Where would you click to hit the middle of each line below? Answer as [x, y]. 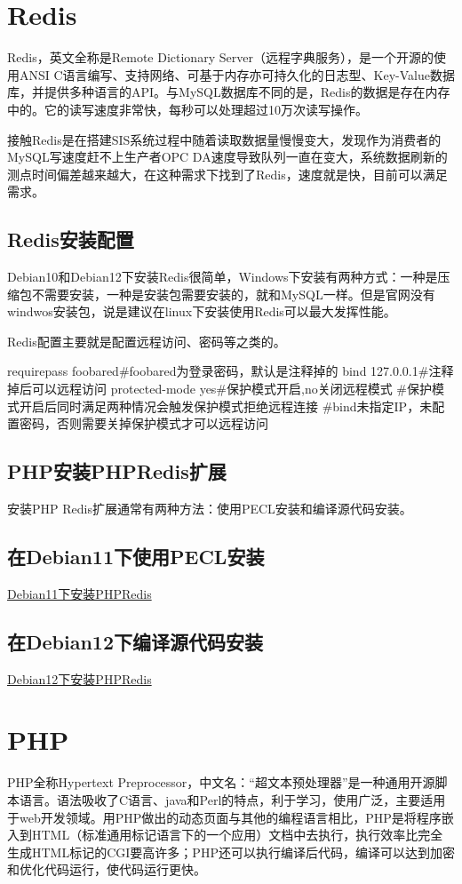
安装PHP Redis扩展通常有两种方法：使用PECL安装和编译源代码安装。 [210, 509]
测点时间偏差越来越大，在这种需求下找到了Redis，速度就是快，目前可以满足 [227, 174]
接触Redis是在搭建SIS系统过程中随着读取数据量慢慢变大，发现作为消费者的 [224, 139]
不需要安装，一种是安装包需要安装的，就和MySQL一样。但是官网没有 [233, 294]
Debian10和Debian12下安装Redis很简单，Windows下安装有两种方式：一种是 [223, 277]
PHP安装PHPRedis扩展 [117, 471]
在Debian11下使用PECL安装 [136, 557]
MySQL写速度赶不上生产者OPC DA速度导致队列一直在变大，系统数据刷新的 [227, 157]
